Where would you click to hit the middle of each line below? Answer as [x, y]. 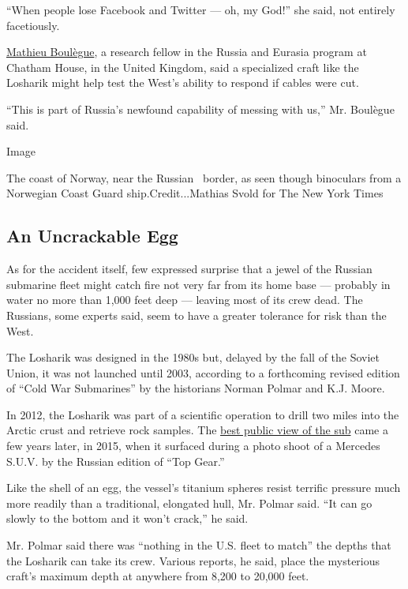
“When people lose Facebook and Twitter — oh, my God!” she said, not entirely [201, 9]
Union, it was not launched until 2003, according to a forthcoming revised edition [203, 372]
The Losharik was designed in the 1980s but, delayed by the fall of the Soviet [193, 357]
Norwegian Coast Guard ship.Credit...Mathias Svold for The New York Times [195, 193]
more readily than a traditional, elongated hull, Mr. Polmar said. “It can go [189, 503]
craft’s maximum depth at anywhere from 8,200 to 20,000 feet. [158, 576]
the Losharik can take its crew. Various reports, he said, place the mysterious [193, 560]
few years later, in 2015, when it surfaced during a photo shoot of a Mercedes [193, 446]
